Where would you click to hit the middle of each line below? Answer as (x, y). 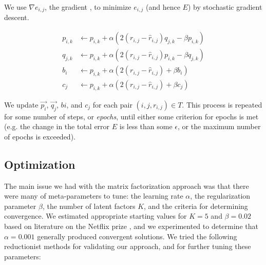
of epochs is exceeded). (40, 136)
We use (15, 7)
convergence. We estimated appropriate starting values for (96, 216)
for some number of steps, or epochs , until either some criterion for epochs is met (131, 116)
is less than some (146, 126)
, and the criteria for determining (196, 206)
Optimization (40, 164)
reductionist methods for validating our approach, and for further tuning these (128, 246)
